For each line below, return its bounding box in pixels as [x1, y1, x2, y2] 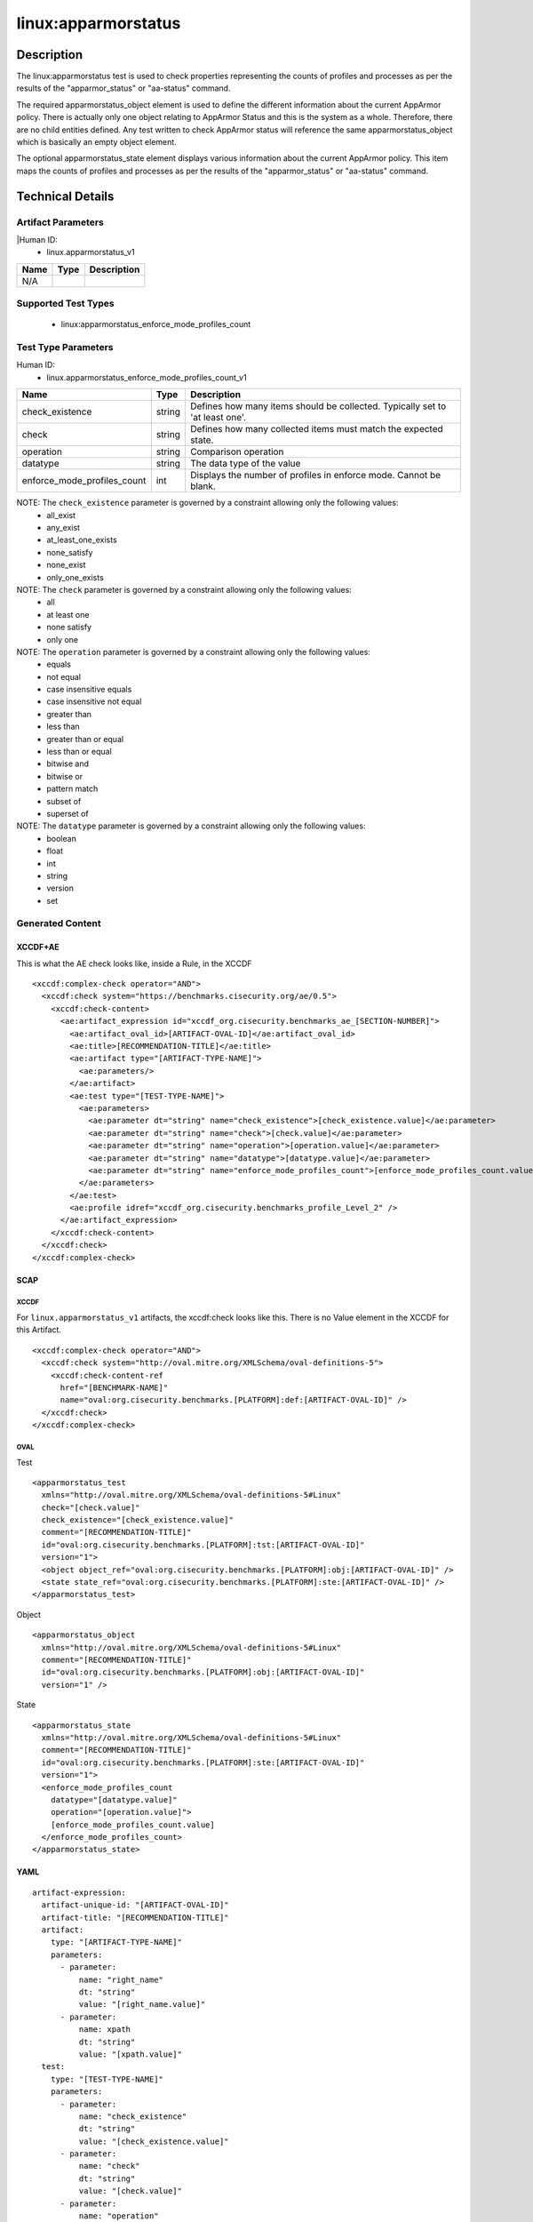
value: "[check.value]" [78, 2186, 182, 2196]
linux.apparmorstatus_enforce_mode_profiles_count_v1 [46, 372, 248, 382]
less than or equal [46, 747, 113, 757]
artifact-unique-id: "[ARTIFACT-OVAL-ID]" [41, 1900, 230, 1910]
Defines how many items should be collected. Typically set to [189, 400, 447, 412]
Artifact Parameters [16, 216, 104, 228]
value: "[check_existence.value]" [78, 2136, 230, 2146]
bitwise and [46, 758, 89, 769]
